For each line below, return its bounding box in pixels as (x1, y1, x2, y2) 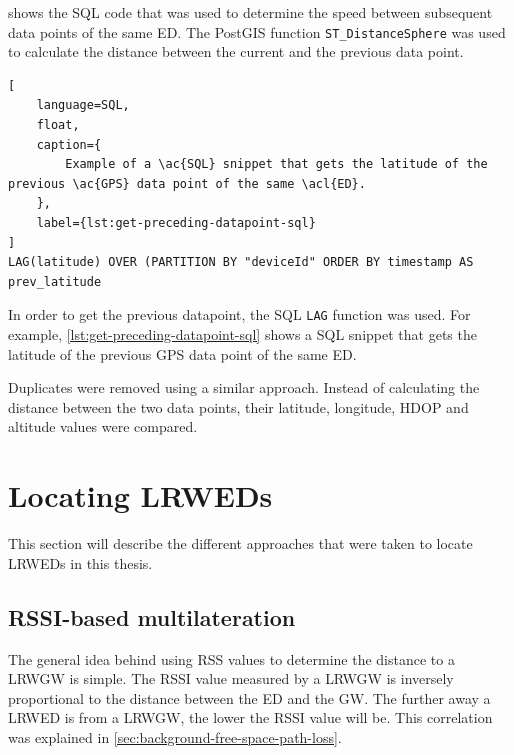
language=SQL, (36, 98, 130, 113)
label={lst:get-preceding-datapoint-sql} (36, 216, 316, 230)
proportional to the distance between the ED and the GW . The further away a (8, 687, 491, 708)
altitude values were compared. (8, 416, 198, 437)
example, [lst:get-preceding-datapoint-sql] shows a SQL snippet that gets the (8, 324, 477, 345)
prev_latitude (8, 274, 102, 289)
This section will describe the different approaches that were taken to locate (8, 533, 473, 554)
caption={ (36, 137, 102, 152)
